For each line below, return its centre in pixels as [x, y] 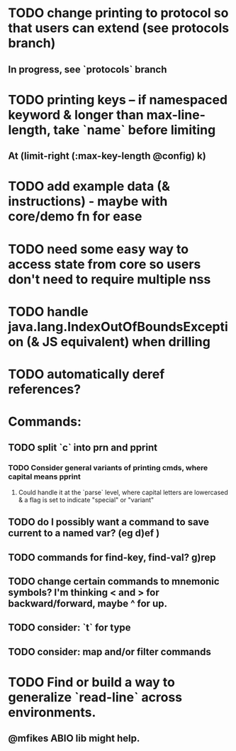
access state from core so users [105, 264]
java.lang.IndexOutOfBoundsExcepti [118, 327]
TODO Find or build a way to [92, 682]
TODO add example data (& [89, 187]
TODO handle [48, 312]
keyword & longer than [76, 115]
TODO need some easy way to [99, 249]
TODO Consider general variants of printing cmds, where [108, 468]
